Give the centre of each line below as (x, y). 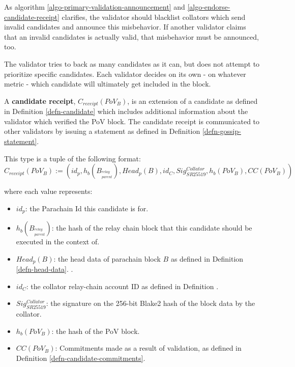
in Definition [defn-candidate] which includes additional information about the (126, 111)
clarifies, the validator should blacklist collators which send (154, 17)
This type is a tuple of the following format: (72, 158)
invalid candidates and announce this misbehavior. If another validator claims (125, 27)
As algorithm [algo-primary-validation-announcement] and (95, 7)
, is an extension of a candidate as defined (193, 101)
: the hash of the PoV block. (96, 331)
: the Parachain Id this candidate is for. (87, 208)
